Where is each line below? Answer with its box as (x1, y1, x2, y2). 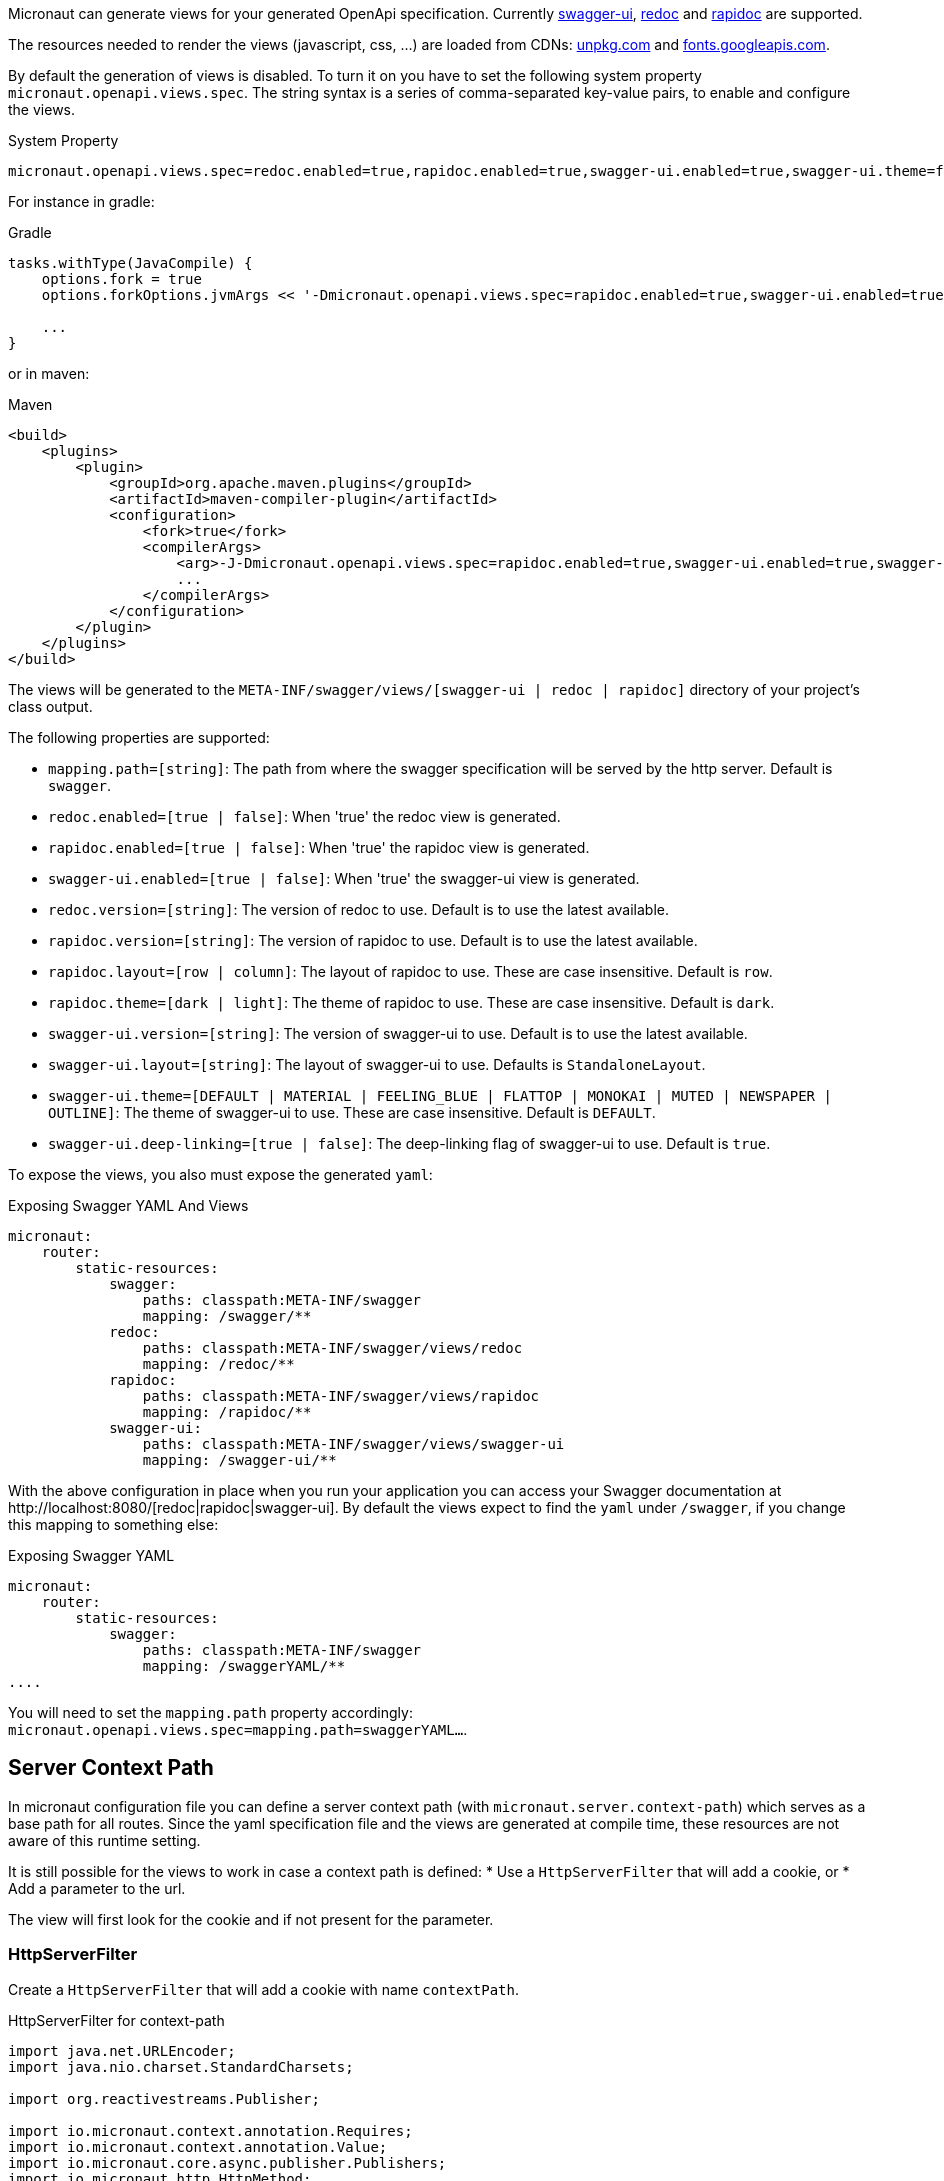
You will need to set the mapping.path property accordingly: (8, 1704, 413, 1721)
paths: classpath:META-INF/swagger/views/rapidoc (142, 1388, 540, 1404)
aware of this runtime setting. (8, 1831, 201, 1849)
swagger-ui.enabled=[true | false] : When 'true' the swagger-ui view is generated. (48, 870, 640, 887)
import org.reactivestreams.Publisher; (8, 2090, 320, 2107)
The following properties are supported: (8, 729, 270, 746)
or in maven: (8, 365, 90, 382)
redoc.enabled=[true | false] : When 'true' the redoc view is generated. (48, 808, 561, 825)
